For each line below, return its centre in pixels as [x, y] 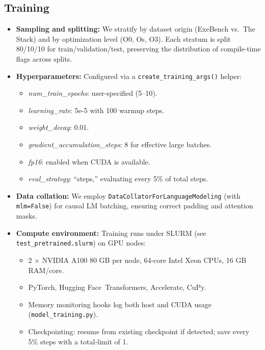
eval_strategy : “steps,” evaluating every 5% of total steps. [118, 179]
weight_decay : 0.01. [59, 127]
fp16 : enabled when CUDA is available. [89, 161]
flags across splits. [44, 58]
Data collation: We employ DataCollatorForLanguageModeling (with [128, 195]
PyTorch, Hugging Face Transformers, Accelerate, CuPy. [117, 287]
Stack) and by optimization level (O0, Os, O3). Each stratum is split [123, 38]
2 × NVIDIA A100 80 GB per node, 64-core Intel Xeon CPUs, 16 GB [137, 260]
